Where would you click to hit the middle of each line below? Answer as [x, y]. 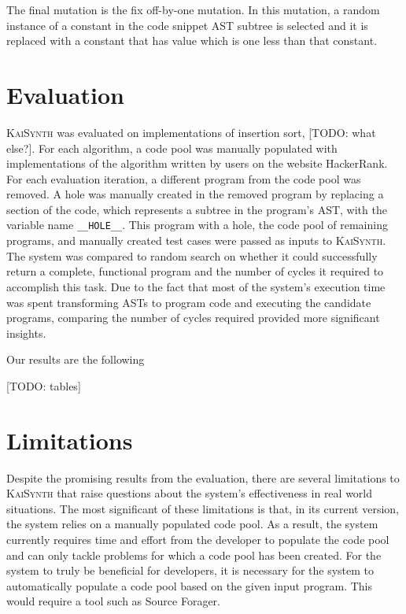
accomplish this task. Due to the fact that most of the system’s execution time [196, 286]
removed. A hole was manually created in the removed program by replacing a [195, 194]
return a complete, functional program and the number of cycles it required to [195, 271]
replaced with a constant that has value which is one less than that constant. [192, 41]
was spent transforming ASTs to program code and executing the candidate [189, 302]
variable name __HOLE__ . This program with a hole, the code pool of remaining [197, 225]
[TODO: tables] [44, 385]
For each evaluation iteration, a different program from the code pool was [184, 178]
